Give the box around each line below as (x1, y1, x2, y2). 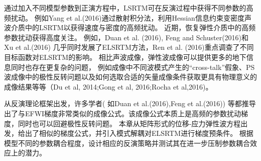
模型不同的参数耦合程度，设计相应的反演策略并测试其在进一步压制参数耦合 (4, 137, 250, 148)
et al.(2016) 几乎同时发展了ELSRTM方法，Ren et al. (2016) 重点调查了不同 (15, 42, 254, 52)
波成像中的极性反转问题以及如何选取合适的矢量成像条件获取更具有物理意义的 (4, 71, 257, 82)
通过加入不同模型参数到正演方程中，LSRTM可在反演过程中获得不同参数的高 (4, 3, 253, 13)
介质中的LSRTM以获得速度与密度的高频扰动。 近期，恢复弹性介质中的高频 (11, 22, 256, 33)
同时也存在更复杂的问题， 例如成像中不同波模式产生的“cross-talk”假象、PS (11, 61, 255, 72)
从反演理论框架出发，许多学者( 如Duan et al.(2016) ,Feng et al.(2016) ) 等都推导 (4, 98, 256, 109)
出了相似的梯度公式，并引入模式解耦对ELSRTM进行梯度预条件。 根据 (25, 128, 253, 138)
